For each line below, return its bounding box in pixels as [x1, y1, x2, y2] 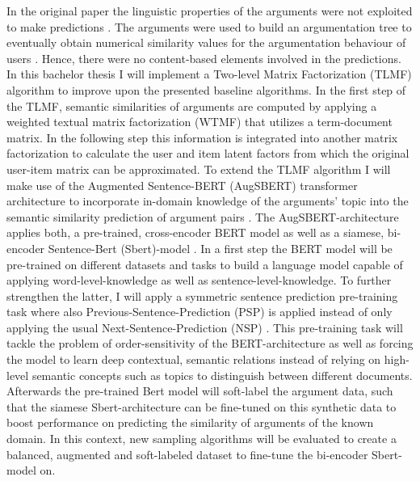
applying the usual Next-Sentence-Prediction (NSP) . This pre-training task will [6, 319, 403, 335]
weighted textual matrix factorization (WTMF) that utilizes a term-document [6, 113, 393, 130]
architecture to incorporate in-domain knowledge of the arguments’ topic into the [6, 192, 409, 209]
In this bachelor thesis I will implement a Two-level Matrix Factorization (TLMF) [6, 65, 412, 82]
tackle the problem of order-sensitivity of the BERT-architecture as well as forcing [6, 335, 414, 352]
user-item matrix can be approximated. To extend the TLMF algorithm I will [6, 160, 391, 177]
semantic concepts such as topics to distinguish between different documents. [31, 366, 413, 383]
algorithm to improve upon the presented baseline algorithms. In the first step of [6, 81, 406, 98]
